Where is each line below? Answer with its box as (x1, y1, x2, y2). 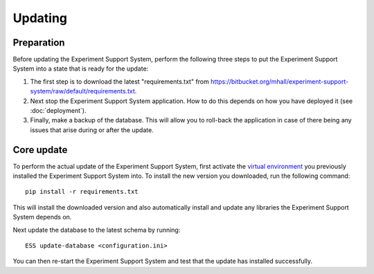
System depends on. (12, 213, 72, 221)
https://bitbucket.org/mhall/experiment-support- (210, 77, 349, 86)
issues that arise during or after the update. (30, 125, 154, 134)
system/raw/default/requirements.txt (30, 87, 135, 95)
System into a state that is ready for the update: (12, 64, 149, 73)
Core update (12, 144, 68, 156)
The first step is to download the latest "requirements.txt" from (30, 77, 209, 86)
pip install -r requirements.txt (25, 188, 139, 196)
